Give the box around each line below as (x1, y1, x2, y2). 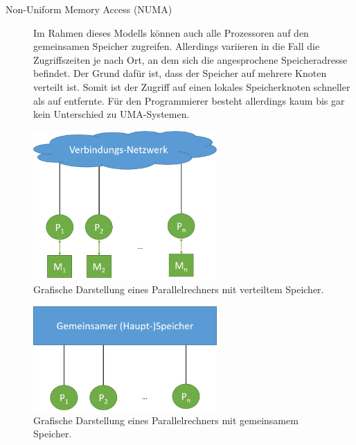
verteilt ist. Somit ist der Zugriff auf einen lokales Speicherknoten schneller (33, 79, 350, 94)
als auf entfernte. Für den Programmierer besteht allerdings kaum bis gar (33, 93, 345, 107)
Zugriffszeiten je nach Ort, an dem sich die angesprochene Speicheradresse (33, 52, 348, 67)
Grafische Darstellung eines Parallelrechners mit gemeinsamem (33, 412, 299, 427)
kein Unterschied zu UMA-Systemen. (33, 107, 190, 121)
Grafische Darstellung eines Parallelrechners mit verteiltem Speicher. (33, 281, 324, 296)
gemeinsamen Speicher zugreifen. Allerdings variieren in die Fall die (33, 39, 320, 53)
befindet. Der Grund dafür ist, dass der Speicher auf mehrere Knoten (33, 66, 327, 80)
